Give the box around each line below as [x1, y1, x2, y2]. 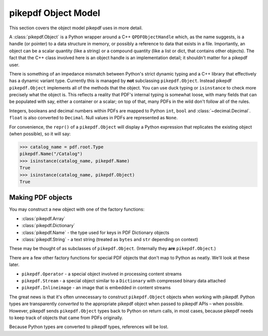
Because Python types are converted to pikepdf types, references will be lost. [9, 324, 169, 330]
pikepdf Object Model [9, 7, 100, 18]
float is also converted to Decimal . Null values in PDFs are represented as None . [9, 115, 178, 121]
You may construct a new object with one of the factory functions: [9, 206, 145, 212]
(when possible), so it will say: [9, 131, 71, 137]
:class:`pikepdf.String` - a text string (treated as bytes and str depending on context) [21, 237, 199, 243]
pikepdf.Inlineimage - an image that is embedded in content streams [21, 285, 171, 291]
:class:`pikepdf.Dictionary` [21, 223, 75, 229]
